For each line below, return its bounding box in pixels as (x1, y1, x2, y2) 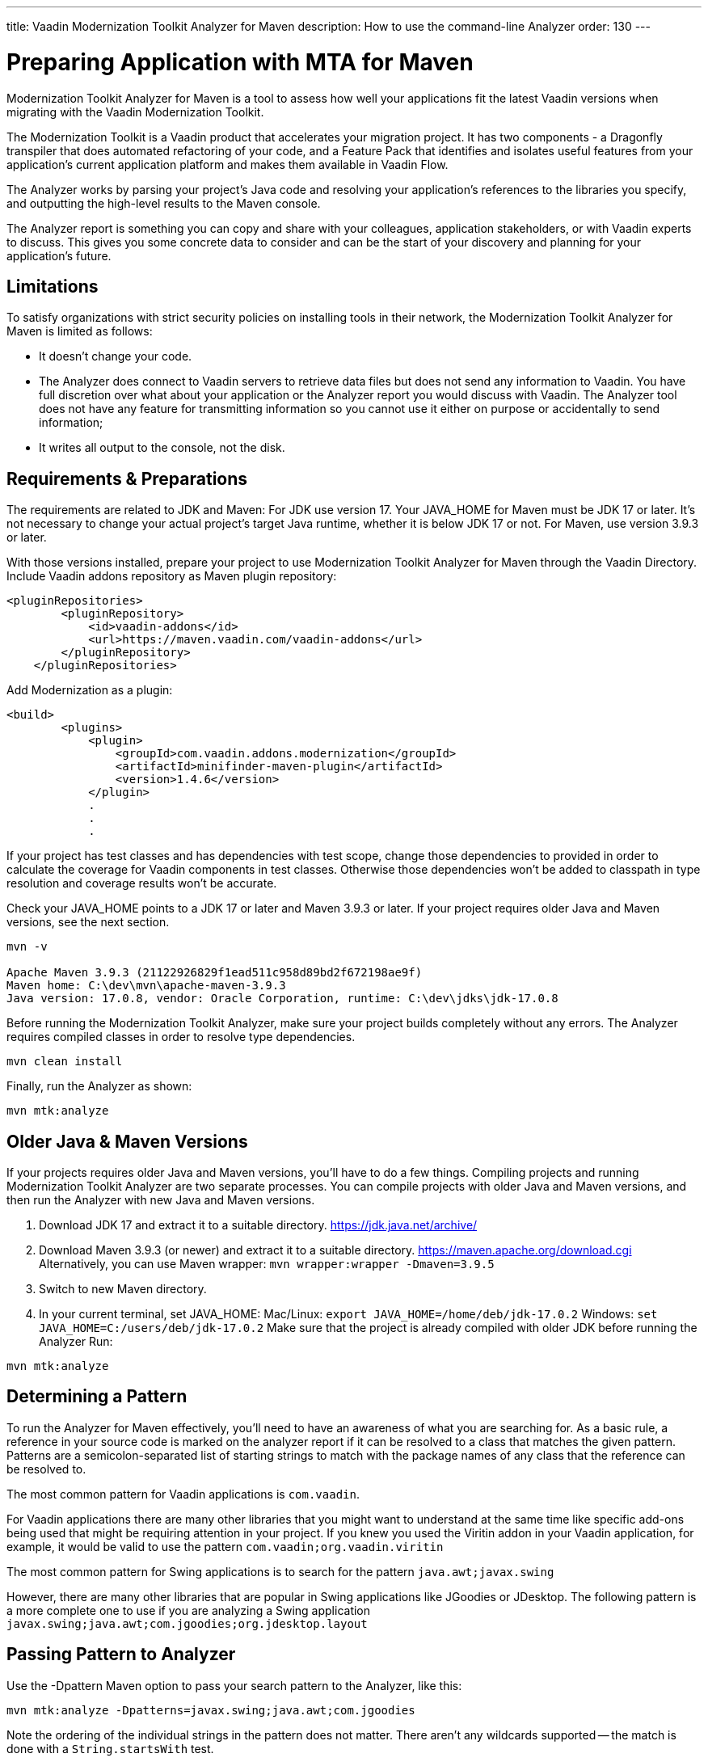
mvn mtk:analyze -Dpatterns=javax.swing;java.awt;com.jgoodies (6, 1703, 415, 1717)
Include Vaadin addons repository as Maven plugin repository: (6, 569, 337, 584)
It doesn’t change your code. (39, 349, 192, 364)
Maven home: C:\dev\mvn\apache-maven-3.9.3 (6, 979, 286, 993)
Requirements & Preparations (6, 468, 248, 489)
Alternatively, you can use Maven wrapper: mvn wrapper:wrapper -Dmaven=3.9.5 (39, 1257, 495, 1271)
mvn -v (6, 940, 48, 954)
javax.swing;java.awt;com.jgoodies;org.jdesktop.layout (6, 1617, 368, 1630)
